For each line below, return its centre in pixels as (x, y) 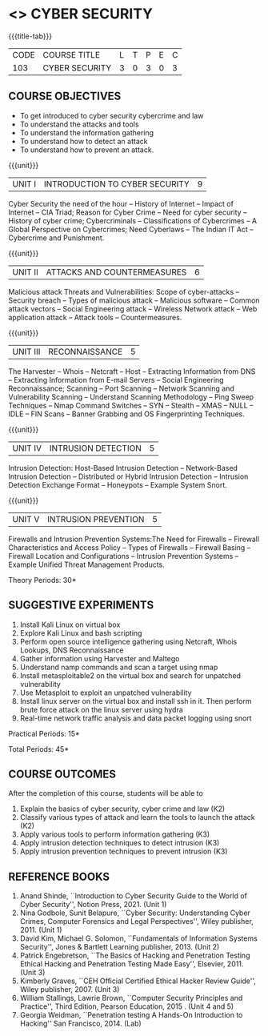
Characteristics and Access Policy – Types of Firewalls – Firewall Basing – (130, 547)
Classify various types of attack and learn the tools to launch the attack (137, 817)
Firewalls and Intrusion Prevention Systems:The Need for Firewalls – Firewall (134, 539)
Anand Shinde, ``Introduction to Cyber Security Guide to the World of (134, 896)
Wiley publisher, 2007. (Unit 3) (70, 990)
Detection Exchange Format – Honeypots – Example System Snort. (118, 484)
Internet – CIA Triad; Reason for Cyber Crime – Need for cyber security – (128, 212)
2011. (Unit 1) (41, 930)
